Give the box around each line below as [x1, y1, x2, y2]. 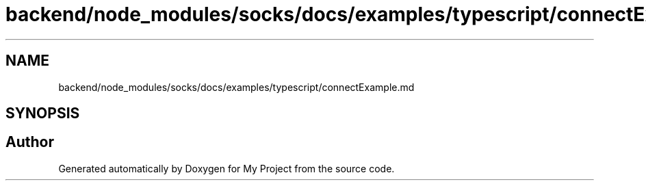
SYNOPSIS [5, 105, 80, 122]
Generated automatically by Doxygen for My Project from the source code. [58, 162, 395, 174]
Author [5, 133, 54, 151]
